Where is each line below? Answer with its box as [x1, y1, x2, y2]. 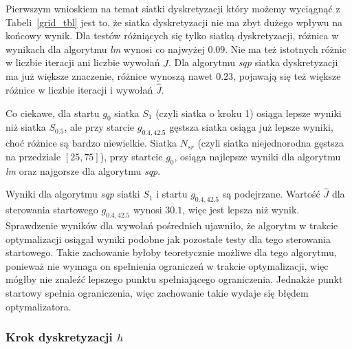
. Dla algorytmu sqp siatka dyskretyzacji [168, 55, 338, 70]
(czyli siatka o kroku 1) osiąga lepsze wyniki [155, 105, 342, 120]
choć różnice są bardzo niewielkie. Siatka [5, 136, 177, 150]
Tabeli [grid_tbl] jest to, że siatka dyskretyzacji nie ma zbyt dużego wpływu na [5, 14, 342, 29]
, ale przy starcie [64, 120, 135, 134]
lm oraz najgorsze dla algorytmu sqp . [5, 163, 161, 178]
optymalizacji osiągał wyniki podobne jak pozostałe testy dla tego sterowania [5, 231, 331, 246]
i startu [156, 187, 188, 201]
